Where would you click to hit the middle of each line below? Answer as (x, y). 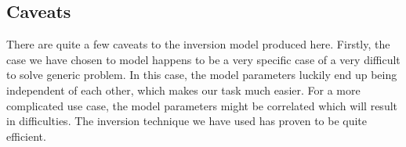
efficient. (26, 136)
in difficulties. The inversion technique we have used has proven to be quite (187, 121)
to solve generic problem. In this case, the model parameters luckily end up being (202, 75)
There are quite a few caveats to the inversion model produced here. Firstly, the (198, 44)
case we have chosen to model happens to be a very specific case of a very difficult (203, 59)
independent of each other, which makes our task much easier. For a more (183, 90)
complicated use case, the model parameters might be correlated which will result (202, 105)
